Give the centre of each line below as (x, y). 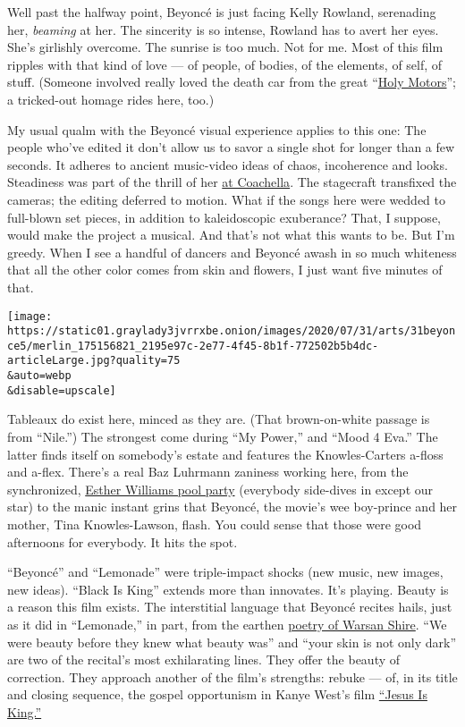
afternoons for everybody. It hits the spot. (123, 541)
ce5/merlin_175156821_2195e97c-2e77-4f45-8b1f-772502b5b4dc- (193, 346)
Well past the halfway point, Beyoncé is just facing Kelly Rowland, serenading (222, 12)
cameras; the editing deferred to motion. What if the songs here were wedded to (226, 199)
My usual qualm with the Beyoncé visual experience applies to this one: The (217, 129)
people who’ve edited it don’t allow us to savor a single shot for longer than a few (231, 147)
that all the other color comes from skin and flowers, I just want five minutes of (225, 270)
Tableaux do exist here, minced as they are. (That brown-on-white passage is (219, 419)
